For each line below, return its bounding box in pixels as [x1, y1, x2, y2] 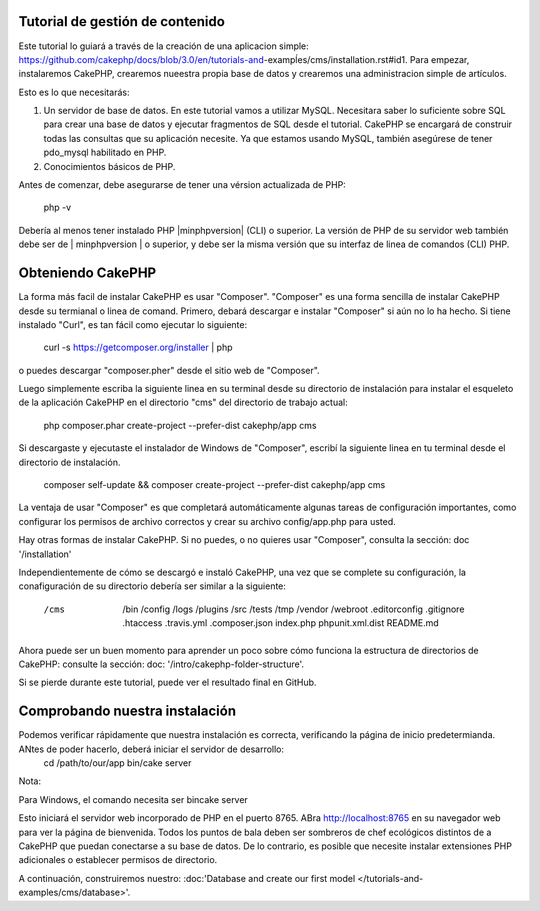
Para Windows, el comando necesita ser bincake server [18, 793, 249, 805]
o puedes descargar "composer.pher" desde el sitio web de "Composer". [18, 364, 320, 376]
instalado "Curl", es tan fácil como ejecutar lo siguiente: [18, 318, 248, 330]
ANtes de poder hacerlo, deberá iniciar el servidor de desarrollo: [18, 743, 285, 755]
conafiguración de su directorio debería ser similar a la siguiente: [18, 580, 287, 592]
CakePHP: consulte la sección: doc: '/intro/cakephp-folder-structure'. [18, 658, 305, 670]
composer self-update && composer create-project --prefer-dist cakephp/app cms [43, 479, 386, 491]
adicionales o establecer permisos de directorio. [18, 854, 218, 866]
